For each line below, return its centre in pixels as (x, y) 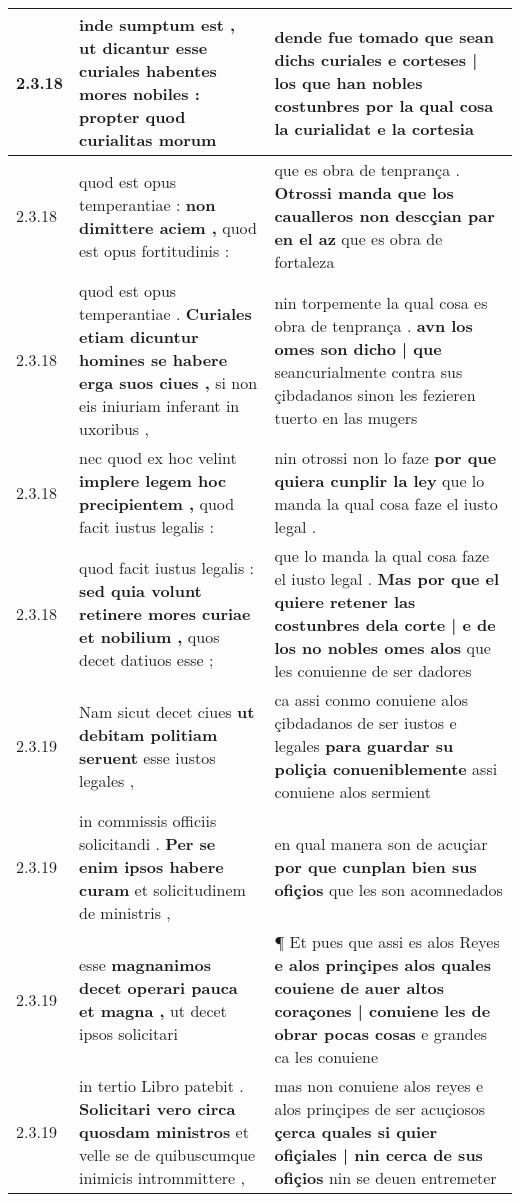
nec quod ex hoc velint (158, 457)
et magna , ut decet (153, 1010)
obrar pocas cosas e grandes (381, 1033)
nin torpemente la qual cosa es (381, 302)
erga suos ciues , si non (168, 382)
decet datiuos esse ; (146, 659)
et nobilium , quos (149, 636)
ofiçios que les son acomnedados (388, 889)
